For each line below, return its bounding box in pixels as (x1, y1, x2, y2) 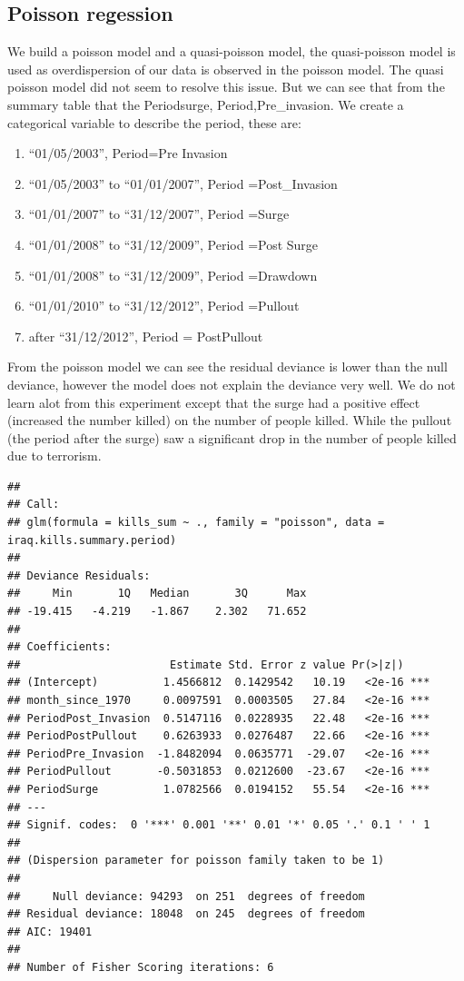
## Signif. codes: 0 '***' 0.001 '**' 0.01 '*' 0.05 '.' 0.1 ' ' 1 (7, 818, 430, 832)
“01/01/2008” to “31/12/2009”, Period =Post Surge (28, 234, 319, 253)
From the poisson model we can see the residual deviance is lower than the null (7, 357, 448, 376)
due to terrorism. (7, 446, 102, 465)
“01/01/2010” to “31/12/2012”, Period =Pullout (28, 296, 300, 315)
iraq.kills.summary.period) (7, 533, 177, 547)
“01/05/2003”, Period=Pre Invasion (28, 144, 228, 163)
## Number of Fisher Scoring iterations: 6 (7, 960, 274, 974)
